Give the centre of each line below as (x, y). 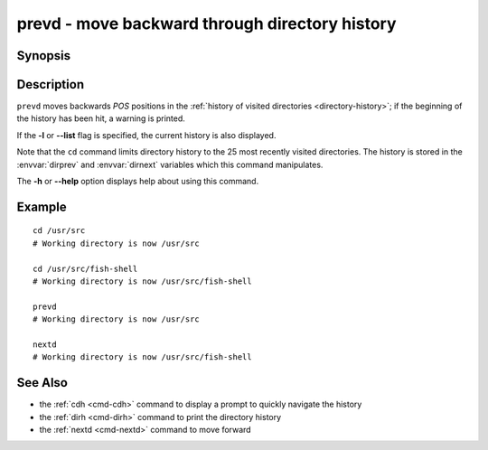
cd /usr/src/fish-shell (85, 268)
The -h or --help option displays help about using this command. (138, 182)
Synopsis (44, 56)
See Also (42, 383)
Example (42, 206)
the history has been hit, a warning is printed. (101, 118)
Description (51, 84)
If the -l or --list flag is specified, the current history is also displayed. (146, 135)
